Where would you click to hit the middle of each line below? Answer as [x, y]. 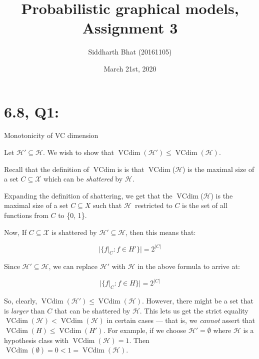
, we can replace [73, 266]
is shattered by [74, 232]
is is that [131, 169]
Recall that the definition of [47, 169]
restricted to [153, 205]
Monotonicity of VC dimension [51, 135]
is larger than [24, 310]
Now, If [15, 232]
